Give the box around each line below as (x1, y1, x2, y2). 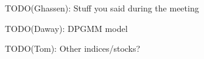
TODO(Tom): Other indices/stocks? (5, 42, 141, 55)
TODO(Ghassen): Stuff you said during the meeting (5, 2, 199, 14)
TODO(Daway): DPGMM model (5, 22, 128, 34)
